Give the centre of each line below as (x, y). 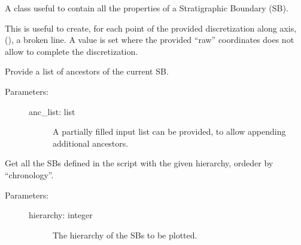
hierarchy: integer (61, 215)
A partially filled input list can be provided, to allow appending (169, 131)
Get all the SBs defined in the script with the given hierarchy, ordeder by (139, 163)
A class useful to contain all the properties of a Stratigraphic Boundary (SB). (147, 8)
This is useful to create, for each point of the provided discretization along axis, (151, 28)
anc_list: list (52, 111)
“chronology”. (29, 174)
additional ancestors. (91, 143)
